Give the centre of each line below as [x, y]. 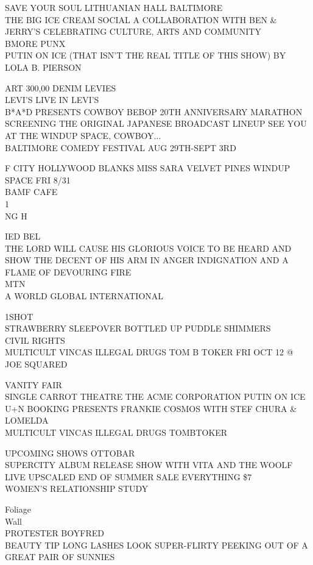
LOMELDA [27, 420]
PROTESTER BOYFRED [55, 533]
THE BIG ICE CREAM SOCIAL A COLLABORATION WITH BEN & [141, 19]
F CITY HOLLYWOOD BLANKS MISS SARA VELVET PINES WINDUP [148, 168]
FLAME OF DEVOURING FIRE [68, 272]
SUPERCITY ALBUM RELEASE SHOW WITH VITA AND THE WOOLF [149, 465]
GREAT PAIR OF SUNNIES [60, 557]
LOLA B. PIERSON [43, 67]
